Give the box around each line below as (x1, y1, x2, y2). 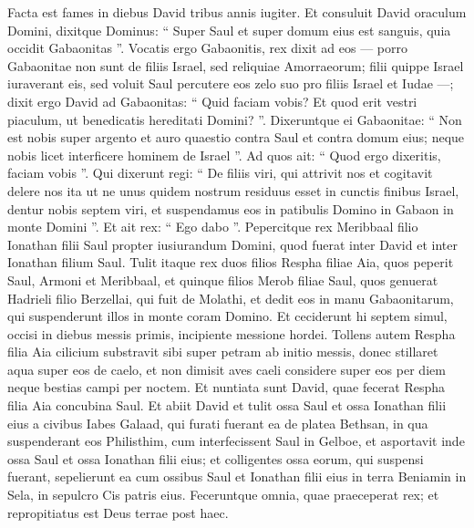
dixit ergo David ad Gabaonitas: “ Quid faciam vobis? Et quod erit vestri (7, 91, 417, 110)
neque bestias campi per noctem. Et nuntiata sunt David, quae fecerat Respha (7, 378, 446, 397)
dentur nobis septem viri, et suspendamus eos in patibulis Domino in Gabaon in (7, 199, 454, 218)
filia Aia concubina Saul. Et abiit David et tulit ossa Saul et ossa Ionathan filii (7, 396, 447, 415)
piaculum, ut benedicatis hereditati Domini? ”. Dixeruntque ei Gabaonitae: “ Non (7, 109, 462, 129)
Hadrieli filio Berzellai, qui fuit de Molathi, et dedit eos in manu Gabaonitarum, (7, 288, 454, 307)
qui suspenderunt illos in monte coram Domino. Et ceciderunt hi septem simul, (7, 306, 448, 326)
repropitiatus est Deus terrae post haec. (7, 502, 229, 522)
